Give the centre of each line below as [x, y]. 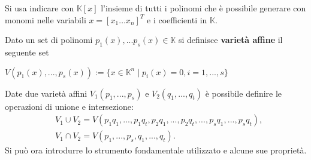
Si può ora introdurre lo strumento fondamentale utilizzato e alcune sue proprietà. [156, 150]
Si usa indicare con [40, 8]
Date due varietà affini [46, 93]
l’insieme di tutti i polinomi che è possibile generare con [203, 8]
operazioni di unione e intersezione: [69, 106]
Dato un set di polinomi [49, 40]
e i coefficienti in [177, 19]
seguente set [27, 52]
